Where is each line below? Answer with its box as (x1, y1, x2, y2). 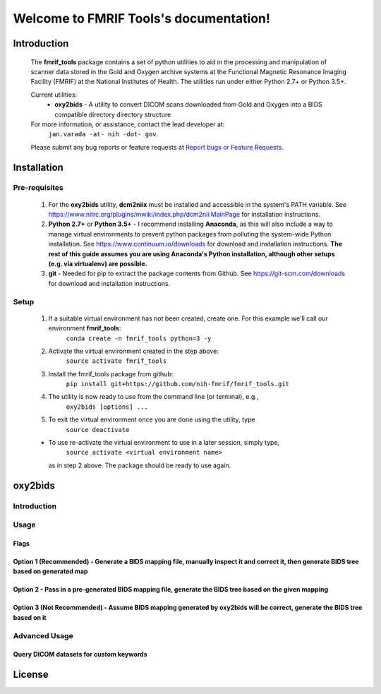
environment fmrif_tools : (48, 324, 121, 333)
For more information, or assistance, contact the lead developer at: (30, 120, 225, 128)
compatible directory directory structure (54, 110, 171, 119)
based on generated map (13, 567, 88, 575)
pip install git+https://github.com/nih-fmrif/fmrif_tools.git (66, 380, 289, 388)
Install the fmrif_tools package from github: (48, 369, 174, 378)
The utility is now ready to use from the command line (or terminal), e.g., (48, 393, 259, 401)
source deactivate (66, 426, 130, 433)
